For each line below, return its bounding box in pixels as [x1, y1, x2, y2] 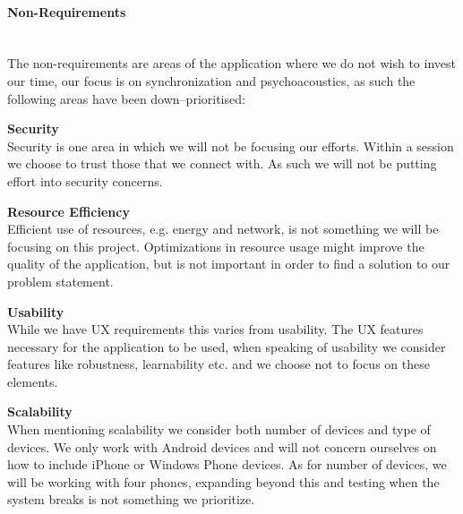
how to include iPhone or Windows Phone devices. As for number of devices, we [7, 455, 447, 474]
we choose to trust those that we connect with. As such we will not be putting [7, 154, 437, 173]
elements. [7, 372, 58, 390]
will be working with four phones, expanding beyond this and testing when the [7, 472, 440, 491]
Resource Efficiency [7, 201, 130, 220]
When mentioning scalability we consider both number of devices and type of [7, 420, 431, 439]
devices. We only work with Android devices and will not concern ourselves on [7, 437, 437, 456]
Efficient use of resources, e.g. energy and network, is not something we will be [7, 219, 439, 238]
